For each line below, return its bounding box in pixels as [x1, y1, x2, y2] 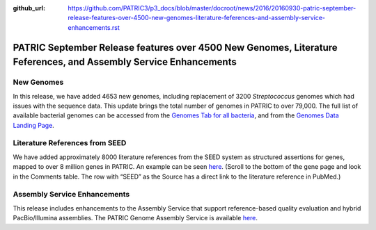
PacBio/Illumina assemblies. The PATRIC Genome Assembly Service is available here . [13, 214, 258, 222]
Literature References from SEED [13, 138, 127, 148]
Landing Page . [13, 121, 55, 129]
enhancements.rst [68, 23, 120, 31]
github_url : [13, 4, 45, 12]
